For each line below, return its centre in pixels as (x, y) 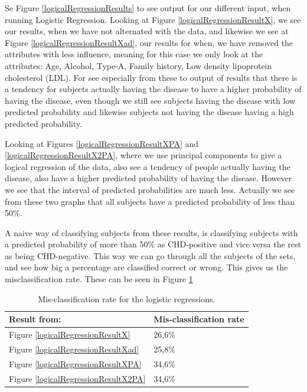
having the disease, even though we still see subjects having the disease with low (150, 100)
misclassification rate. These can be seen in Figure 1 (99, 279)
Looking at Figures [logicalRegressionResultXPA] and (102, 143)
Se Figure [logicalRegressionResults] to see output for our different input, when (148, 8)
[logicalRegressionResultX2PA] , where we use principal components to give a (143, 155)
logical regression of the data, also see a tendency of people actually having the (148, 166)
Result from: (35, 319)
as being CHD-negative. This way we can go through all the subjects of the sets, (150, 255)
